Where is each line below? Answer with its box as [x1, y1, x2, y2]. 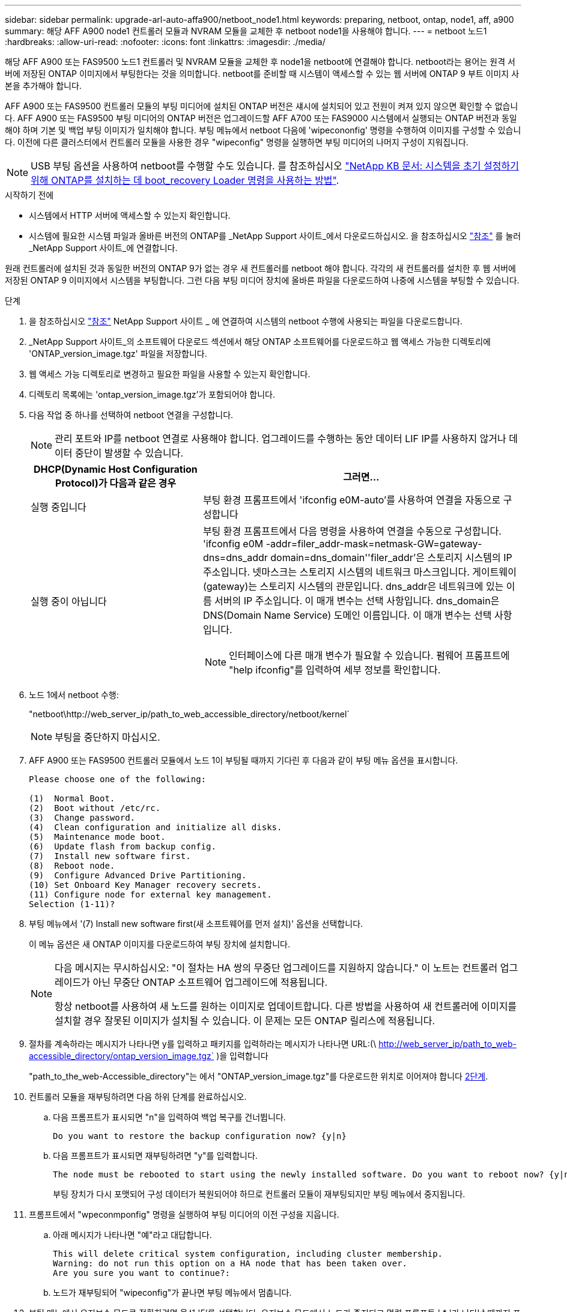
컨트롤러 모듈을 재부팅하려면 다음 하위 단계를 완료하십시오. [29, 1092, 247, 1102]
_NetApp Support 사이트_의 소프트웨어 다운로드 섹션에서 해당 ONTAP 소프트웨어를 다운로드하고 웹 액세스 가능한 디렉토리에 [29, 336, 491, 347]
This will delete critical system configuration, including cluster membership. [53, 1249, 443, 1259]
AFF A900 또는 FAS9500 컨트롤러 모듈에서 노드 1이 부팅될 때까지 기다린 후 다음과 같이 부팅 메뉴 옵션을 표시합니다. [29, 755, 458, 765]
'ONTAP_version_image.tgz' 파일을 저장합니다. [29, 348, 207, 359]
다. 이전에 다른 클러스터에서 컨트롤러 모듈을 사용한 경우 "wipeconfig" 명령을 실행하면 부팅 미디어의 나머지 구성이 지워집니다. [5, 137, 468, 147]
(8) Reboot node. [29, 861, 115, 870]
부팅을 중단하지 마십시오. [55, 731, 160, 743]
